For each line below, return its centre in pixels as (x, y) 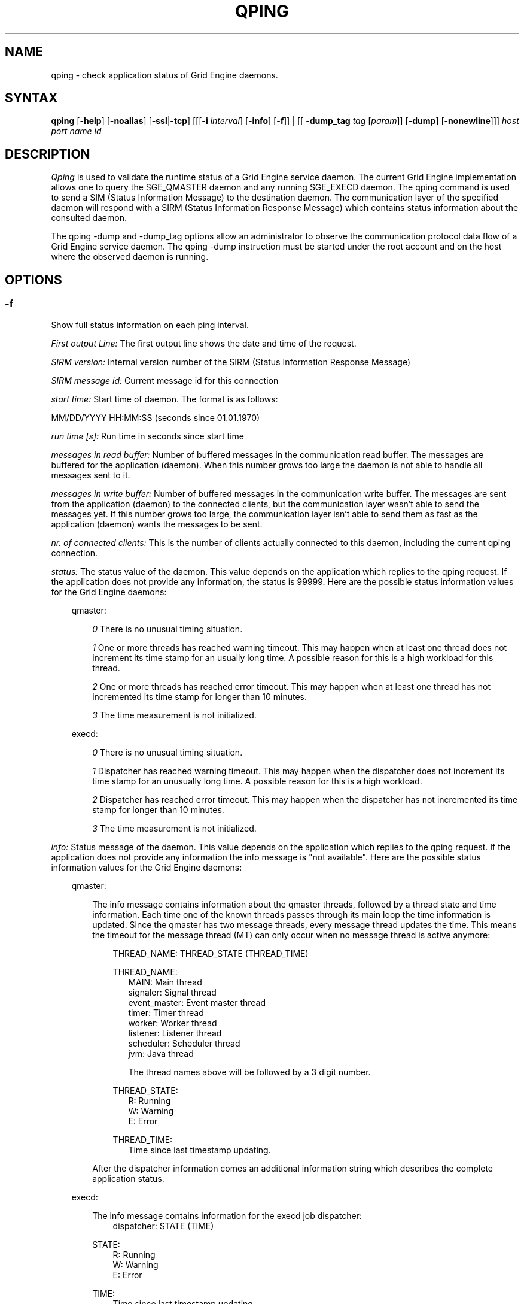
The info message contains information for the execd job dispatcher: (227, 1215)
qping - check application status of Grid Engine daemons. (164, 75)
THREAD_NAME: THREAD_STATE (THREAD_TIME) (211, 953)
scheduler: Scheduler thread (184, 1043)
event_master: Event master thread (197, 1002)
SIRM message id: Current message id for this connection (165, 380)
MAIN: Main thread (165, 982)
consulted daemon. (89, 218)
